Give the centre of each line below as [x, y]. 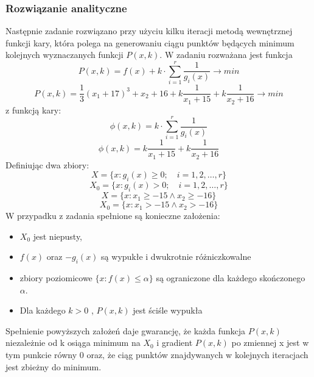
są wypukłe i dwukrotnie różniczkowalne [176, 257]
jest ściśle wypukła [168, 310]
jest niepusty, [58, 236]
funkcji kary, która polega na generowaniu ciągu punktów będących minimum [150, 42]
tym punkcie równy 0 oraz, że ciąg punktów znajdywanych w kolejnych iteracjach [157, 355]
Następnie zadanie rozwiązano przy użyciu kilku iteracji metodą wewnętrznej [149, 31]
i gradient [175, 343]
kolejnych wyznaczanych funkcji [65, 55]
